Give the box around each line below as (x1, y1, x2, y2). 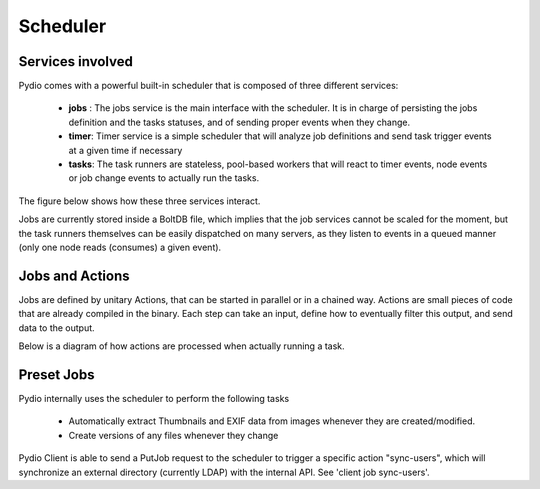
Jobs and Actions (18, 267, 130, 284)
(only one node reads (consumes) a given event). (18, 241, 222, 253)
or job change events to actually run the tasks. (68, 172, 260, 184)
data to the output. (18, 321, 95, 334)
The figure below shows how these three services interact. (18, 195, 261, 207)
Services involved (18, 53, 134, 70)
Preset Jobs (18, 366, 95, 383)
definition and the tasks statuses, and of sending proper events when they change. (68, 116, 410, 128)
